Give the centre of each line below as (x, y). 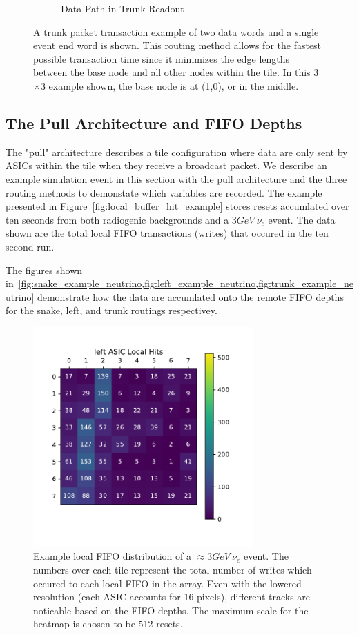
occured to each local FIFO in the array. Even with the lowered (167, 583)
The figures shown (44, 270)
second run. (30, 246)
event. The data (302, 219)
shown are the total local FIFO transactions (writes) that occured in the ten (167, 233)
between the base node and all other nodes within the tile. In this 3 (176, 72)
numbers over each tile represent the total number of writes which (173, 570)
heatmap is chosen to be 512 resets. (108, 624)
